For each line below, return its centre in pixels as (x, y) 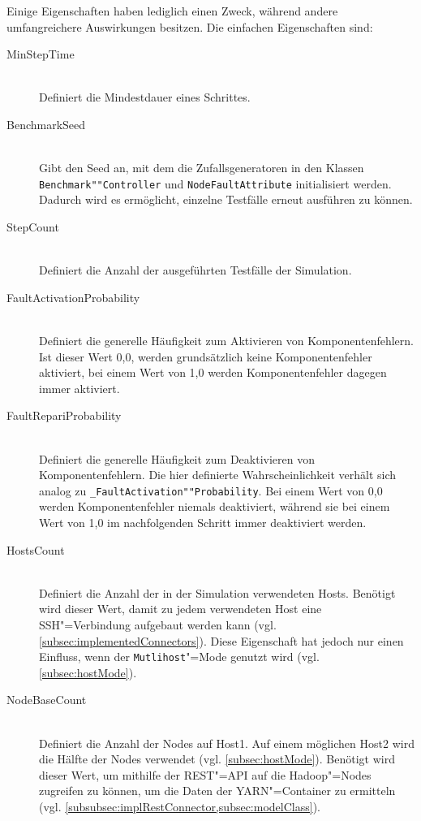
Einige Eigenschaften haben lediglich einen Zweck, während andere (172, 11)
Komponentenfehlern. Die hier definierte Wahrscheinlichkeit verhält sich (218, 475)
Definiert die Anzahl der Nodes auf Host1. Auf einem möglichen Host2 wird (227, 743)
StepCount (33, 227)
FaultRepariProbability (64, 415)
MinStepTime (41, 54)
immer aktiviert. (79, 388)
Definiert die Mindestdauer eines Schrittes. (145, 97)
